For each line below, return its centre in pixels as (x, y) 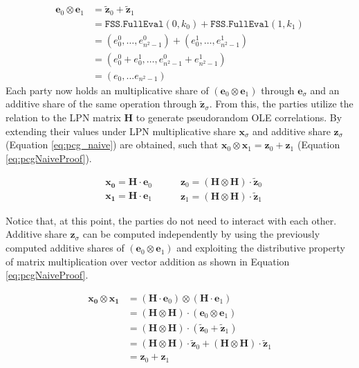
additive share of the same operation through (101, 104)
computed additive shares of (65, 248)
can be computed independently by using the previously (201, 234)
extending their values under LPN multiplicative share (121, 131)
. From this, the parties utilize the (281, 104)
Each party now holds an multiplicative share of (107, 90)
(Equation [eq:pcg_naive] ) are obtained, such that (112, 144)
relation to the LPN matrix (63, 117)
